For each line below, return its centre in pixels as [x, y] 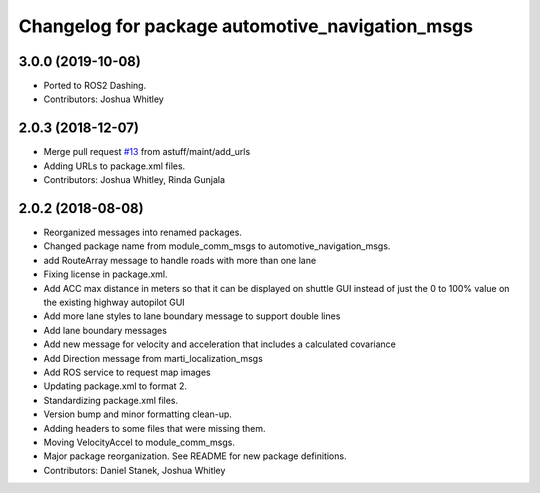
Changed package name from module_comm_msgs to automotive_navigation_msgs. [217, 246]
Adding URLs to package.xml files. [114, 166]
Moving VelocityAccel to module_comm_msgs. [139, 442]
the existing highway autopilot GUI [114, 302]
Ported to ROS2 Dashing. [95, 86]
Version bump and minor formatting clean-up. [137, 414]
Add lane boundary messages [105, 330]
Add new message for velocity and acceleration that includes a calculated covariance [220, 344]
